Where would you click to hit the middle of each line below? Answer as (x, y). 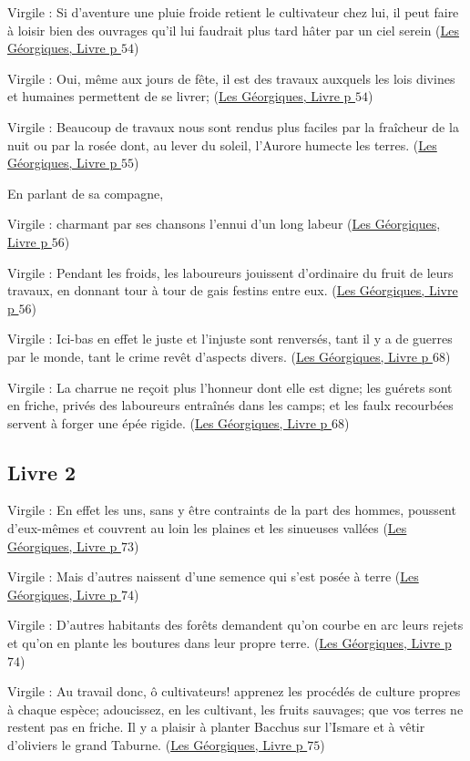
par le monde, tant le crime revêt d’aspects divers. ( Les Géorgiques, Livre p (218, 356)
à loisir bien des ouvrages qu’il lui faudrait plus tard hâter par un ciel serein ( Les (234, 30)
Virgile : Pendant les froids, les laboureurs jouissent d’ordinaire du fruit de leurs (230, 272)
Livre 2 (42, 472)
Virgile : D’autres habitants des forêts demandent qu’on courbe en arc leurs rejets (235, 625)
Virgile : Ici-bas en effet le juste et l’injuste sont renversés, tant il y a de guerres (230, 339)
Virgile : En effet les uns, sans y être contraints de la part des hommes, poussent (232, 510)
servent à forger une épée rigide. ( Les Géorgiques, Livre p (168, 422)
